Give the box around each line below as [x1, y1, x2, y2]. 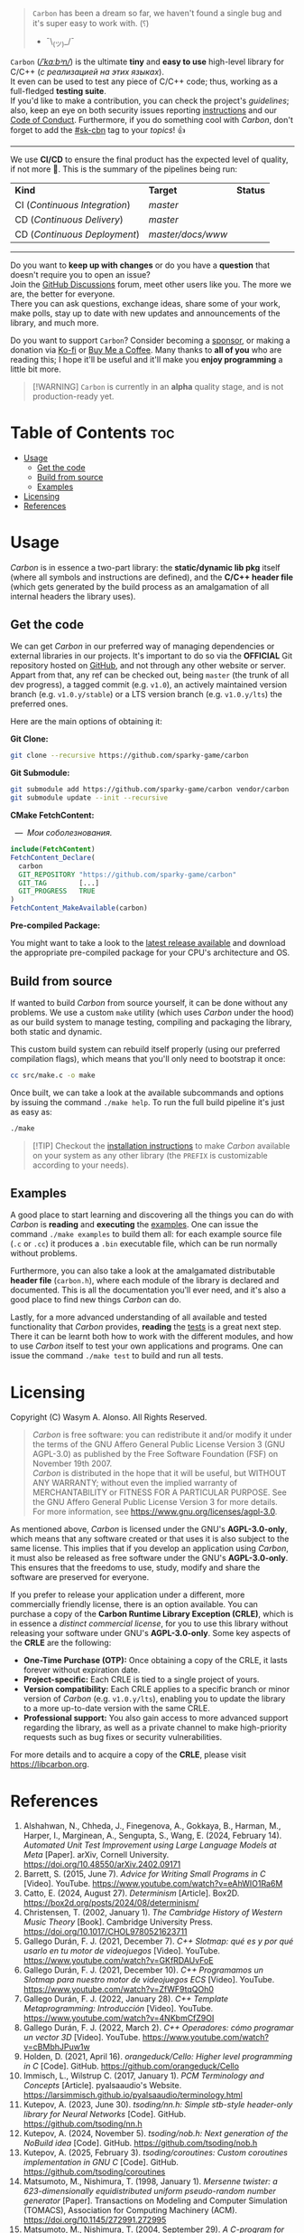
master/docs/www [148, 228, 228, 241]
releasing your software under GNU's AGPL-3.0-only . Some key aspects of [10, 1628, 291, 1639]
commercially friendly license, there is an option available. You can [10, 1599, 258, 1610]
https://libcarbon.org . [10, 1759, 89, 1770]
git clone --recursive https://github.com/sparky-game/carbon [10, 751, 249, 761]
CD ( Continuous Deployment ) [14, 228, 141, 241]
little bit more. [10, 364, 61, 374]
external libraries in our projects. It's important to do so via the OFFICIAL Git [10, 650, 292, 661]
